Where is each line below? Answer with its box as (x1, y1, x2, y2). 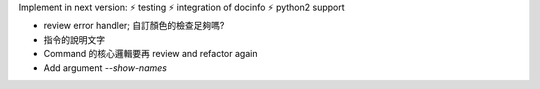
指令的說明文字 (43, 33, 105, 45)
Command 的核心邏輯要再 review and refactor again (43, 48, 258, 60)
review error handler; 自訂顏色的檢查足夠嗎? (43, 20, 225, 32)
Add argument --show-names (43, 61, 167, 74)
